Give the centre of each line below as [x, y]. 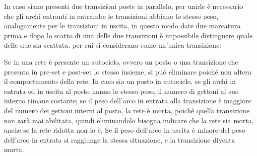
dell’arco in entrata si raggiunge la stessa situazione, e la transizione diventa [120, 139]
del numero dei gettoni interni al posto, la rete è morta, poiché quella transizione [127, 110]
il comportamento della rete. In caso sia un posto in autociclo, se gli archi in [120, 81]
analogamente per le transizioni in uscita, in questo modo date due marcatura [122, 26]
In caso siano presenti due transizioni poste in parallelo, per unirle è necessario [124, 6]
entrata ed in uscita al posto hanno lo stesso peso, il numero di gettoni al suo [121, 91]
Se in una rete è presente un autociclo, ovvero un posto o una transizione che [121, 61]
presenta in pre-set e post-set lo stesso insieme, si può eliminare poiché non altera [128, 71]
